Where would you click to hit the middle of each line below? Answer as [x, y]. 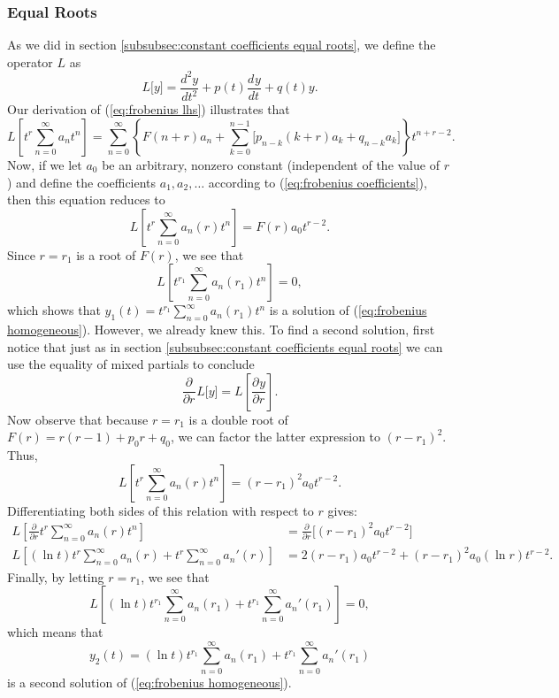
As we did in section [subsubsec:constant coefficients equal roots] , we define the [222, 45]
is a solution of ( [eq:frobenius [348, 310]
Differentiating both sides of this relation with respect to [161, 510]
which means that [55, 632]
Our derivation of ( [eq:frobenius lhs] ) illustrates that [149, 109]
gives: [342, 510]
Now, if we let [45, 164]
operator [30, 61]
